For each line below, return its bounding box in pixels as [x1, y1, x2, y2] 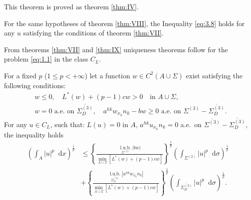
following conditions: [4, 80, 66, 90]
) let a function [85, 70, 130, 80]
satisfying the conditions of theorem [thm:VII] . [23, 28, 164, 38]
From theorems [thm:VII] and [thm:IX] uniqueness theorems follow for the [4, 44, 228, 54]
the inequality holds [4, 129, 64, 139]
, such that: [50, 119, 85, 129]
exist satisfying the [186, 70, 243, 80]
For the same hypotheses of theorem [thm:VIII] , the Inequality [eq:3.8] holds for [4, 18, 245, 28]
